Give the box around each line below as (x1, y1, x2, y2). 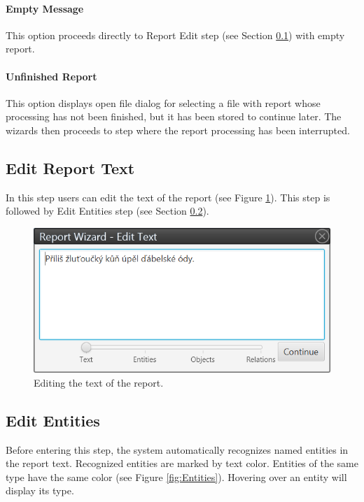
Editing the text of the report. (34, 375, 164, 389)
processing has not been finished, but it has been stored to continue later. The (6, 109, 342, 124)
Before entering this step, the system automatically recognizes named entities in (6, 442, 349, 457)
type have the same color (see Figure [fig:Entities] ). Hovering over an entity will (6, 469, 347, 484)
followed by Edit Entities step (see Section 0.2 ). (6, 203, 209, 218)
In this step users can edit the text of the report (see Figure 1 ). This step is (6, 189, 330, 204)
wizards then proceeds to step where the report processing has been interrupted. (6, 122, 350, 137)
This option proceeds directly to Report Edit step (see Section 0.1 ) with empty (6, 27, 345, 42)
